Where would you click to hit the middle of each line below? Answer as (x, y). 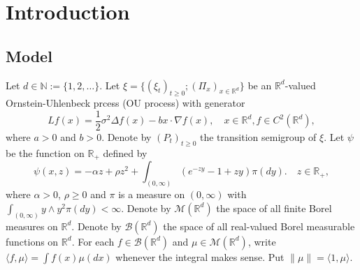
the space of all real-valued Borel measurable (259, 226)
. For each (93, 241)
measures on (32, 226)
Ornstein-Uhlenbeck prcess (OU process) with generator (125, 103)
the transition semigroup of (258, 137)
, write (262, 241)
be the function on (45, 152)
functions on (32, 241)
